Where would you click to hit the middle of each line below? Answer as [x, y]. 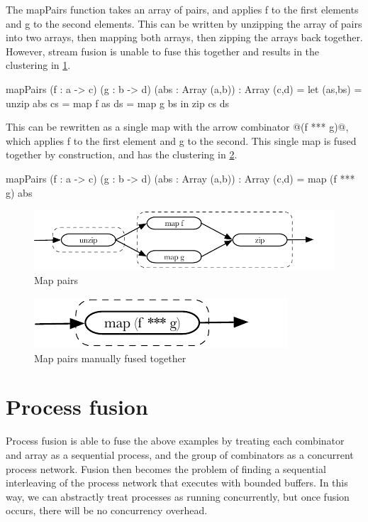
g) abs [19, 192]
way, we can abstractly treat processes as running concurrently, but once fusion [178, 496]
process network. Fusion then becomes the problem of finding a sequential [166, 468]
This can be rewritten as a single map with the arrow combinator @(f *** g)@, [177, 127]
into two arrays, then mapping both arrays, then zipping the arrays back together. [184, 37]
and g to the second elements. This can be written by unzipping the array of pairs [184, 23]
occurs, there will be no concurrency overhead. [107, 510]
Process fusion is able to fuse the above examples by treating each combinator [175, 441]
